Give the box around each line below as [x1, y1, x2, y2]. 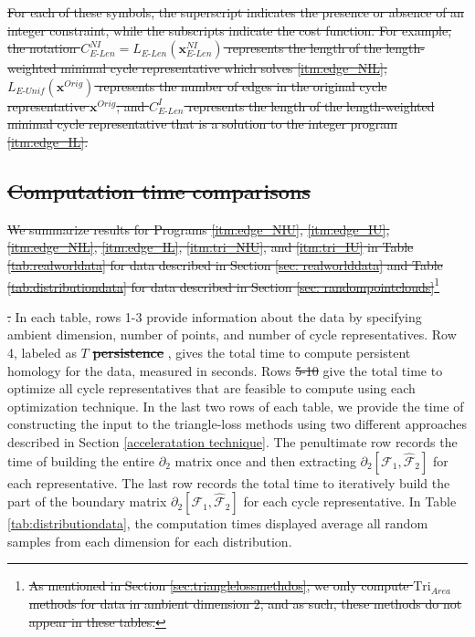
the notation [7, 38, 77, 57]
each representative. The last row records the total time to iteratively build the [7, 473, 450, 492]
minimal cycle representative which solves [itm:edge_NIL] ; [60, 58, 387, 78]
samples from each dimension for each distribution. [7, 531, 292, 550]
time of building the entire [7, 451, 155, 470]
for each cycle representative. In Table [243, 492, 457, 511]
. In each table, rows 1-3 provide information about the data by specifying [7, 307, 422, 326]
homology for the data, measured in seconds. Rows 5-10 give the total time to [7, 360, 443, 380]
